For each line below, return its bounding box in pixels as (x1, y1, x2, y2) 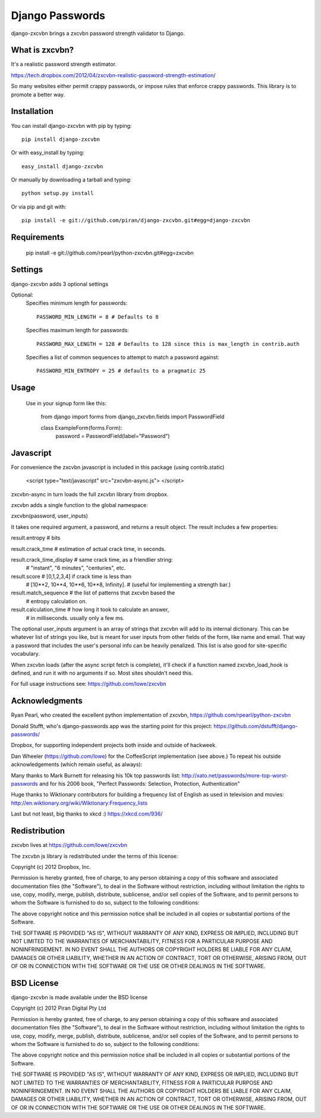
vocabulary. (11, 650, 40, 657)
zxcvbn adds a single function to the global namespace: (11, 501, 148, 508)
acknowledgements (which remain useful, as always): (11, 761, 143, 768)
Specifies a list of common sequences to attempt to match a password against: (26, 354, 220, 361)
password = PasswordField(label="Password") (55, 432, 170, 439)
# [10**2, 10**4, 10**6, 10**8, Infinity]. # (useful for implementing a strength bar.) (26, 581, 231, 588)
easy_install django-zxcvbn (21, 163, 103, 169)
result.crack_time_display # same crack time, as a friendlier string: (11, 556, 174, 563)
